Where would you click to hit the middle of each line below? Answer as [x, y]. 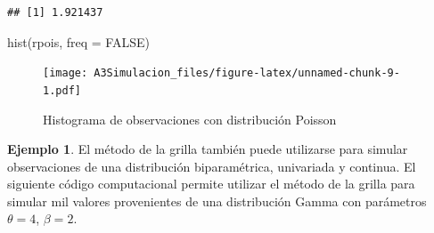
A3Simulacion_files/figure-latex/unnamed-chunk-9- [247, 73]
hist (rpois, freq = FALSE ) [78, 41]
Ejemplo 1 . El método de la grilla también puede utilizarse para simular [208, 149]
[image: [66, 73]
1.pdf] [62, 90]
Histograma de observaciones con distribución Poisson [190, 119]
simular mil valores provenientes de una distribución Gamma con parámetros [217, 201]
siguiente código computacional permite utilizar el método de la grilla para [211, 184]
